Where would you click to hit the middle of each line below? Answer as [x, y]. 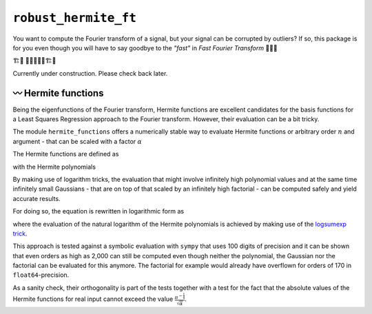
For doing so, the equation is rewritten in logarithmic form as [99, 211]
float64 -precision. [41, 275]
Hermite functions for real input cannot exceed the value [93, 299]
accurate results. [37, 198]
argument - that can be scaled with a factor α [77, 141]
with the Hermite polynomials [54, 167]
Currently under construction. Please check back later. [90, 73]
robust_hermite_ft [75, 18]
